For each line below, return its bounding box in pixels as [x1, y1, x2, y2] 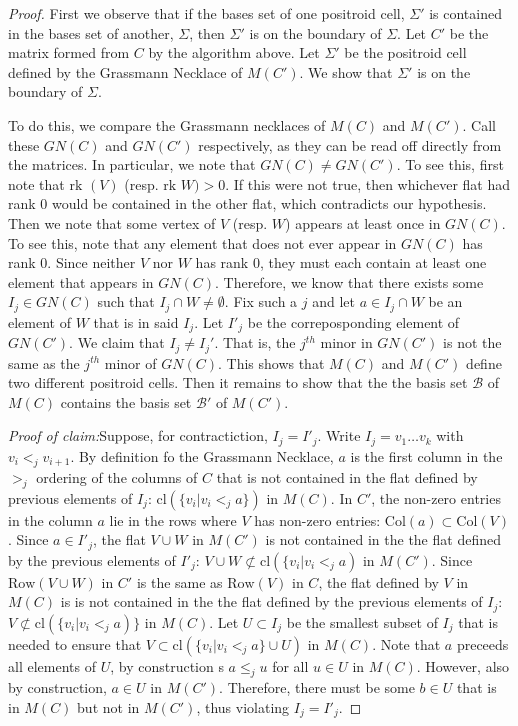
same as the [8, 352, 80, 373]
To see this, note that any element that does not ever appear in [8, 232, 397, 253]
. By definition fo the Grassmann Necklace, [70, 445, 334, 466]
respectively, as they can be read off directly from [198, 134, 502, 155]
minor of [104, 352, 157, 373]
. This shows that [217, 352, 325, 373]
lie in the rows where [109, 509, 237, 530]
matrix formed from [8, 42, 130, 63]
